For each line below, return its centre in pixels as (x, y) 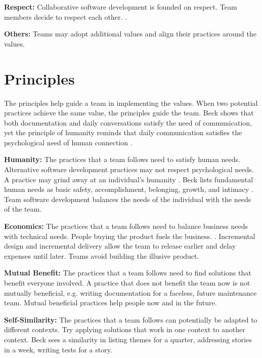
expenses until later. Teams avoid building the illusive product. (102, 255)
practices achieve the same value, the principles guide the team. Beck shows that (129, 113)
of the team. (23, 209)
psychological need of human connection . (68, 142)
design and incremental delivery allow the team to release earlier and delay (120, 246)
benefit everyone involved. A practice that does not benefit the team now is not (127, 283)
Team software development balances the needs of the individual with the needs (128, 199)
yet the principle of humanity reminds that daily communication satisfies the (123, 132)
